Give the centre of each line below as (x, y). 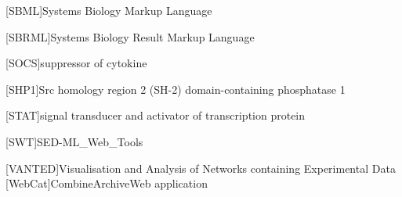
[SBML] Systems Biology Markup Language (109, 10)
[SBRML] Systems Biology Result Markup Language (130, 36)
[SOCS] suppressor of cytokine (76, 63)
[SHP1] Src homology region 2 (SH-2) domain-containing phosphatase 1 (176, 89)
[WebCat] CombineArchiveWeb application (107, 183)
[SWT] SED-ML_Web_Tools (74, 141)
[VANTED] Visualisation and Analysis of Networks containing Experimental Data (201, 168)
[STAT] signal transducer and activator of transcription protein (156, 115)
